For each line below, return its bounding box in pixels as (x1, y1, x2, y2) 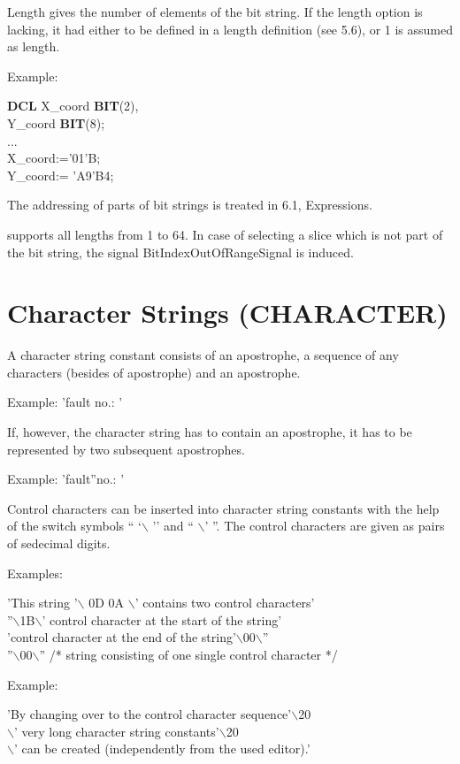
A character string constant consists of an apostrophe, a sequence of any (7, 346, 399, 364)
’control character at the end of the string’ (7, 628, 236, 646)
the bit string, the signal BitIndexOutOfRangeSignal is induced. (7, 242, 354, 261)
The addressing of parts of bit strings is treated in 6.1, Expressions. (7, 195, 372, 214)
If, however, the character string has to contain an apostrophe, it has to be (7, 423, 412, 441)
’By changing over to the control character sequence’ (7, 705, 292, 723)
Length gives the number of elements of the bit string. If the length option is (7, 3, 423, 20)
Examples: (7, 563, 63, 582)
